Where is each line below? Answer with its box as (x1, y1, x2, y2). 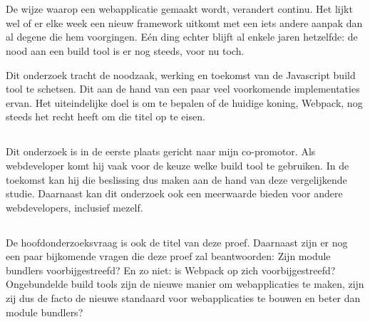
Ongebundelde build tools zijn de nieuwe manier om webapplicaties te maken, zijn (6, 276, 364, 291)
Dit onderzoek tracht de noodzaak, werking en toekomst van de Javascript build (6, 67, 356, 82)
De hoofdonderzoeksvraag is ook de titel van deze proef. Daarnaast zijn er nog (6, 234, 348, 249)
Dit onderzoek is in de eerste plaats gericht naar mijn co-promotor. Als (6, 144, 316, 159)
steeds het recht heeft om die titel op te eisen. (6, 109, 205, 124)
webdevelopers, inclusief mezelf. (6, 199, 143, 214)
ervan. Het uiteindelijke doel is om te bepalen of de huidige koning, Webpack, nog (6, 95, 363, 110)
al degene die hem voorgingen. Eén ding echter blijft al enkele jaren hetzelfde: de (6, 29, 358, 44)
